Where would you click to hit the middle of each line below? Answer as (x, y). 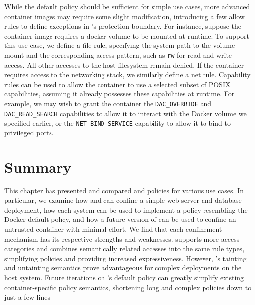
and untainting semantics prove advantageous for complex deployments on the (123, 268)
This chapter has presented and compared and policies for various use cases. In (124, 190)
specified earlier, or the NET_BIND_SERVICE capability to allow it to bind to (118, 123)
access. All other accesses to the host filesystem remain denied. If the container (124, 65)
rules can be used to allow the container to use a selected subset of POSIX (118, 84)
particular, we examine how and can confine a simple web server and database (123, 200)
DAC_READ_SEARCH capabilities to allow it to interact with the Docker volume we (126, 113)
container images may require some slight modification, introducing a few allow (125, 16)
